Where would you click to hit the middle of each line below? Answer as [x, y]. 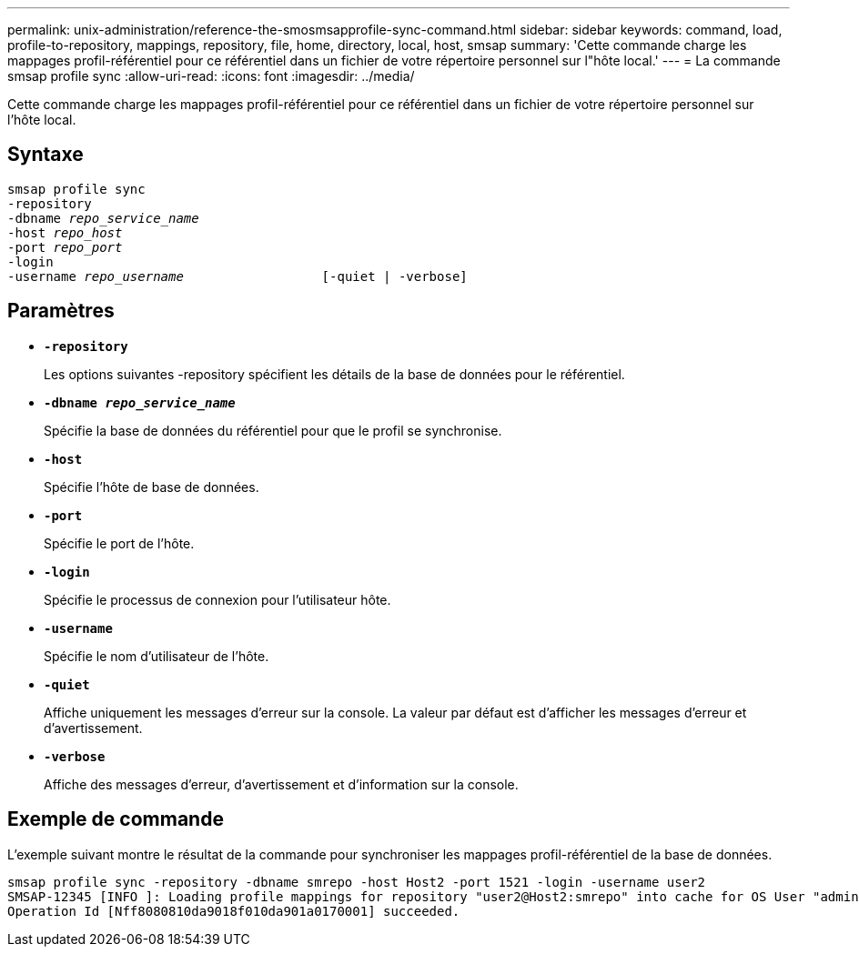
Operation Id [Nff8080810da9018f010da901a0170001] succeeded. [234, 911]
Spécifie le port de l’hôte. [119, 543]
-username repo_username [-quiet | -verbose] [237, 276]
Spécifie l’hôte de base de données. [152, 487]
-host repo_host [65, 232]
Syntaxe [45, 155]
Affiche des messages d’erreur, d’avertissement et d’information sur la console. [281, 784]
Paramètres [61, 311]
